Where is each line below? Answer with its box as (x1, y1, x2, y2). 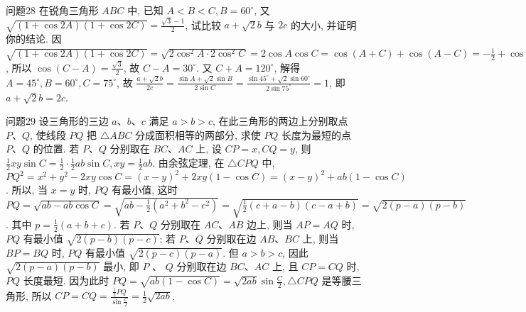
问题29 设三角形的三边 (6, 113, 109, 128)
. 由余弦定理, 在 (152, 155, 225, 170)
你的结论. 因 (6, 31, 62, 46)
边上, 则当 (246, 216, 293, 231)
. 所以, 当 (6, 182, 48, 197)
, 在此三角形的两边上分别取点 (212, 113, 348, 128)
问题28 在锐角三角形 (6, 3, 99, 17)
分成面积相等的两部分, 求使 (135, 127, 261, 142)
